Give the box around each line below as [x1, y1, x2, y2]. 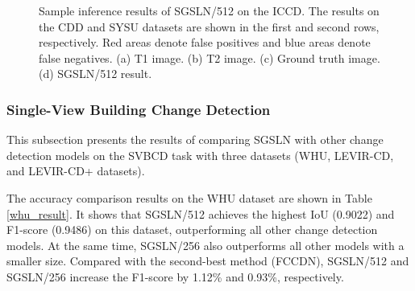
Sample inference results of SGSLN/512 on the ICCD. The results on [39, 2, 380, 18]
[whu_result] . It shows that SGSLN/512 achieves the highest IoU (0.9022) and [6, 205, 395, 222]
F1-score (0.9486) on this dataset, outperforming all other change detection [6, 221, 378, 238]
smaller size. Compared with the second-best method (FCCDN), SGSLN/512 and [6, 252, 409, 269]
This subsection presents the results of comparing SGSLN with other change [6, 131, 384, 148]
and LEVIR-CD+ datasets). [6, 162, 145, 179]
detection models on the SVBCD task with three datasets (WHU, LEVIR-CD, [6, 146, 394, 163]
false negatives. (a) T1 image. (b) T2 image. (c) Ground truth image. [39, 49, 380, 66]
